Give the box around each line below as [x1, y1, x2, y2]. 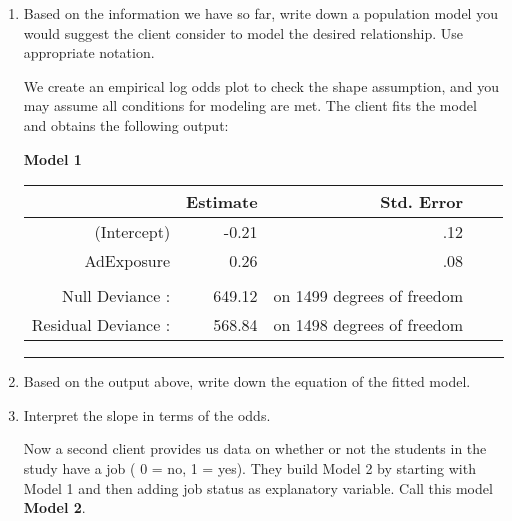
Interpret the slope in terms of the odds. [23, 404, 271, 425]
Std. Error [380, 190, 464, 214]
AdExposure [84, 249, 171, 273]
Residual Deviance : [31, 313, 171, 337]
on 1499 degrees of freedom [273, 284, 464, 308]
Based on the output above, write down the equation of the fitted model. [23, 371, 471, 392]
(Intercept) [94, 220, 171, 244]
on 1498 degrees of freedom [273, 313, 464, 337]
